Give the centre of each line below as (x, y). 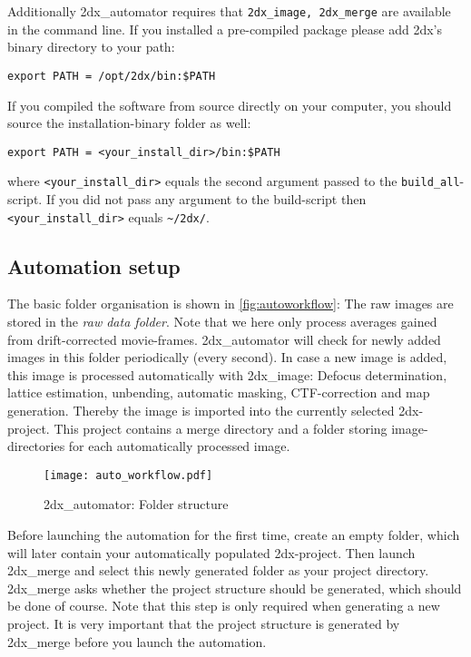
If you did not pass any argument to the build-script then (206, 199)
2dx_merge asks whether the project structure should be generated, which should (235, 588)
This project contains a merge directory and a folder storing (221, 428)
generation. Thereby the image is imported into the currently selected (201, 411)
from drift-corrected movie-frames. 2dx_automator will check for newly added (224, 339)
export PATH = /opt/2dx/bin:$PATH (112, 76)
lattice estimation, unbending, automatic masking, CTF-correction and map (219, 392)
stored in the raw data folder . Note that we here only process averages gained (222, 322)
